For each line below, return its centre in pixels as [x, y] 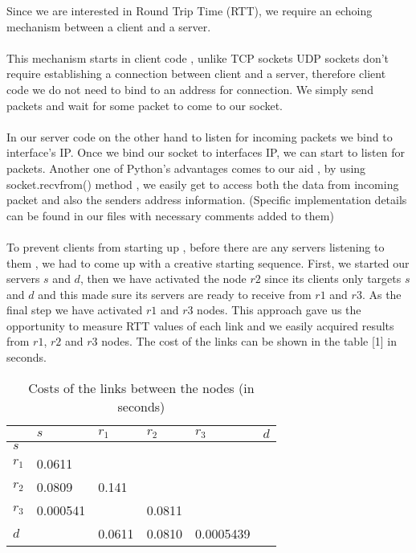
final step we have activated [75, 310]
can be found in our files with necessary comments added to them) [170, 215]
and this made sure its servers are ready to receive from [175, 294]
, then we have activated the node [163, 279]
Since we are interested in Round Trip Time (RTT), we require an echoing [190, 10]
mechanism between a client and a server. [109, 26]
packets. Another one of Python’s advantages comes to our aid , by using [186, 168]
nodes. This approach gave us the [279, 310]
